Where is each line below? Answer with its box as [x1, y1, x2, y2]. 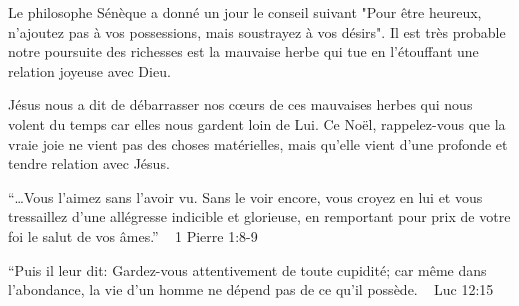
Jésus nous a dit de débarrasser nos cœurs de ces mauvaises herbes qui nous [8, 94, 473, 115]
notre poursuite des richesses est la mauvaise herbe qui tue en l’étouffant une [8, 41, 479, 62]
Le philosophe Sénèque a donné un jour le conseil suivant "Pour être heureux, [8, 2, 482, 22]
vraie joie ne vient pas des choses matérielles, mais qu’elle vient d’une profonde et [8, 133, 508, 154]
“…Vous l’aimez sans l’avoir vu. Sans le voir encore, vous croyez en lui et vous [8, 186, 483, 207]
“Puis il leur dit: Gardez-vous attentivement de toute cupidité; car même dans [8, 259, 487, 280]
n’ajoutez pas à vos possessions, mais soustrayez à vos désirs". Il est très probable [8, 21, 506, 42]
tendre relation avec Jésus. [8, 153, 170, 174]
